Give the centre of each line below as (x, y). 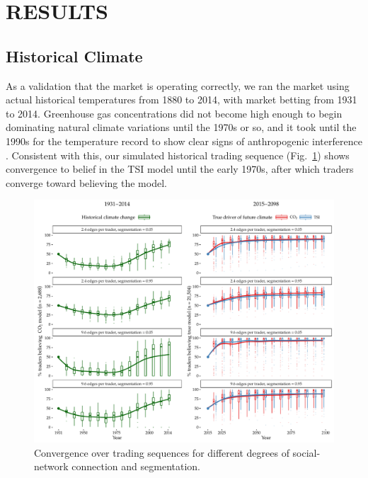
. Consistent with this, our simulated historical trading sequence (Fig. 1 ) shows (178, 155)
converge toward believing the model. (86, 182)
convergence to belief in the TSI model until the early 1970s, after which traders (180, 169)
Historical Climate (74, 56)
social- (306, 452)
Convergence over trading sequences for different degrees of (162, 452)
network (51, 466)
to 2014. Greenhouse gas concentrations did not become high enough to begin (174, 113)
